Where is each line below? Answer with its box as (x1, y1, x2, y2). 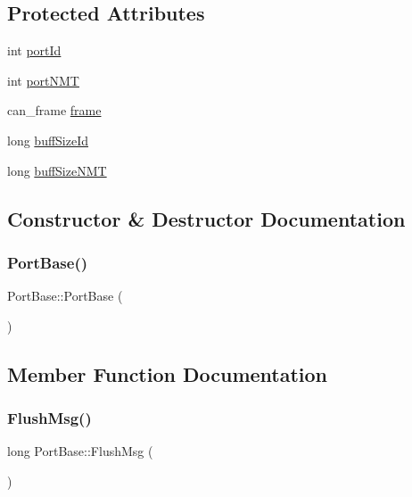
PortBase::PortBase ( (7, 286, 123, 305)
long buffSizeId (7, 130, 89, 149)
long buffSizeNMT (7, 161, 107, 179)
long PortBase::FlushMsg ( (7, 442, 153, 460)
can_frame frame (7, 101, 102, 120)
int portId (7, 41, 62, 60)
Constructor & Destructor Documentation (7, 204, 406, 232)
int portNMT (7, 70, 79, 89)
